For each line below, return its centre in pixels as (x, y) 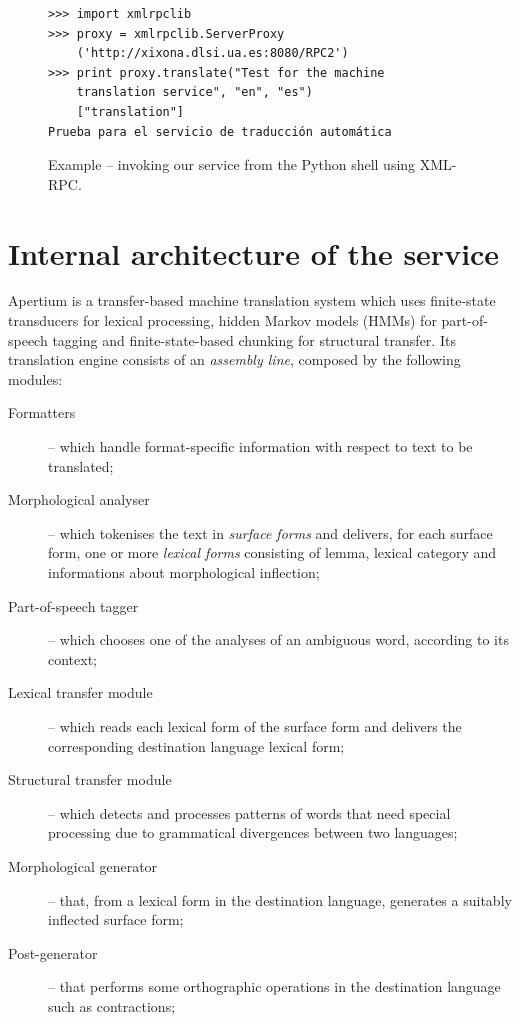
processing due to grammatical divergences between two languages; (253, 832)
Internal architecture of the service (254, 252)
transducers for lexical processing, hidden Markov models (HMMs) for (222, 320)
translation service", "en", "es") (194, 92)
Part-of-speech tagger (73, 605)
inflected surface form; (116, 919)
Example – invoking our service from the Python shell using (232, 164)
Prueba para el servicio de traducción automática (220, 131)
